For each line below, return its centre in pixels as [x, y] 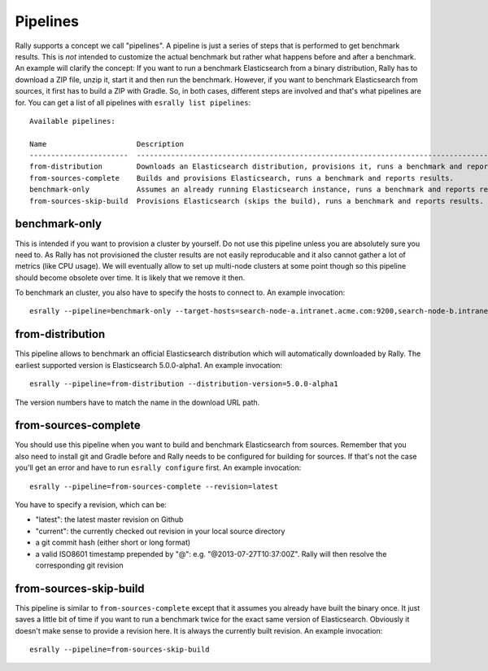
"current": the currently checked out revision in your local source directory [160, 531]
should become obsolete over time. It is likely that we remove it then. [130, 278]
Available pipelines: [72, 121]
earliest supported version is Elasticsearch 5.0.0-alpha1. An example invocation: [149, 365]
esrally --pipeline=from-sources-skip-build [120, 650]
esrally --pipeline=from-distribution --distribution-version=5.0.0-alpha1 [184, 384]
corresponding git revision [79, 565]
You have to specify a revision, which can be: [91, 505]
